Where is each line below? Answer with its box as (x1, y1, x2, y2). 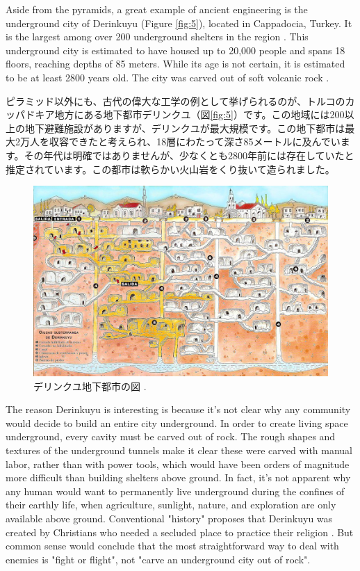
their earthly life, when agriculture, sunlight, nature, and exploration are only (6, 497, 336, 512)
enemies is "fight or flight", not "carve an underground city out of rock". (6, 552, 311, 566)
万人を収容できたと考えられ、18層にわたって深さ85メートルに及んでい (19, 134, 341, 149)
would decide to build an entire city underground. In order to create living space (6, 415, 348, 430)
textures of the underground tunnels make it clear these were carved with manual (6, 442, 352, 457)
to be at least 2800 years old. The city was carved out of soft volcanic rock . (6, 70, 329, 84)
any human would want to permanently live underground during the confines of (6, 483, 345, 498)
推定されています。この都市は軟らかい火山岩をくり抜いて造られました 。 (6, 161, 335, 176)
